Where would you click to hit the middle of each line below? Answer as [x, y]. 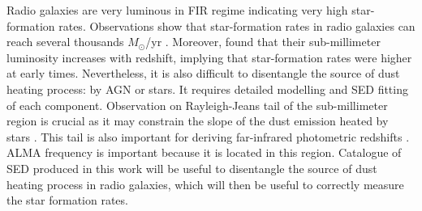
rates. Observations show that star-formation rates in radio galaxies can [237, 25]
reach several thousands [65, 42]
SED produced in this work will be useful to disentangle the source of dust [192, 168]
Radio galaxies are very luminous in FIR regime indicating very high [177, 10]
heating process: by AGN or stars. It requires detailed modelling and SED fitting [207, 89]
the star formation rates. [67, 200]
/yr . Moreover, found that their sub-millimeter [263, 42]
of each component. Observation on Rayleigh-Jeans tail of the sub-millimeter [197, 105]
